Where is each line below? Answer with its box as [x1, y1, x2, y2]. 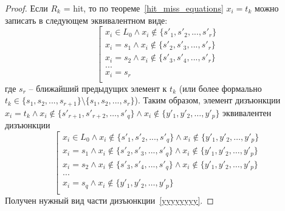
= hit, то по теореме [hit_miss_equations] [63, 2, 224, 14]
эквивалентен [222, 106, 272, 119]
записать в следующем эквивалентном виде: [5, 13, 168, 26]
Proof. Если [5, 2, 48, 14]
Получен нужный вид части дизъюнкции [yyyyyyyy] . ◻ [5, 193, 214, 206]
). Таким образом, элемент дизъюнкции [134, 94, 281, 106]
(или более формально [179, 81, 262, 94]
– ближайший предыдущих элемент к [29, 81, 167, 94]
